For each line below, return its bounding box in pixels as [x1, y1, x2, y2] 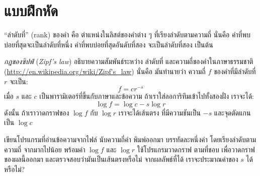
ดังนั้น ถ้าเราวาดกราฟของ [4, 107, 69, 118]
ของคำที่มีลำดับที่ [213, 66, 256, 76]
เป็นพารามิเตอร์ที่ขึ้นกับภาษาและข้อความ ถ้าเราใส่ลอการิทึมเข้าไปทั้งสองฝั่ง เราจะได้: [39, 91, 254, 101]
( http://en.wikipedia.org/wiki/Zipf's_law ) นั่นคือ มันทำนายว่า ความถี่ [4, 66, 206, 76]
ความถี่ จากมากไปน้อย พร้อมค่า [4, 144, 85, 154]
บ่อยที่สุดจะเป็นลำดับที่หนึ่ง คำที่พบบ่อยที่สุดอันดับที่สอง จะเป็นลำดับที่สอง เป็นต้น [4, 39, 213, 49]
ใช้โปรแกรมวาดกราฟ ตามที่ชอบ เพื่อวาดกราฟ [137, 144, 255, 154]
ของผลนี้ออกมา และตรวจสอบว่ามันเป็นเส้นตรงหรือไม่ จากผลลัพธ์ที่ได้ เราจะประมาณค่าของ [4, 154, 238, 164]
